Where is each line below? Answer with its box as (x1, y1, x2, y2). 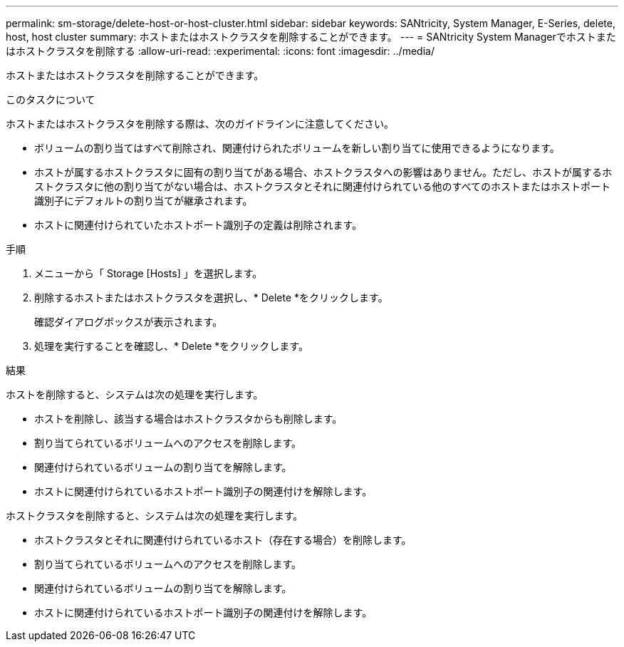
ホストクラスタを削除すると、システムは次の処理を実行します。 (6, 509, 303, 522)
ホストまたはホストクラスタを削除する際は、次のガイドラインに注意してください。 (6, 118, 394, 130)
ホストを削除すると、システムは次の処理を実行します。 (6, 388, 264, 400)
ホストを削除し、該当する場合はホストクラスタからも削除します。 (34, 413, 343, 425)
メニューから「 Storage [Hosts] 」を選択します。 (34, 267, 263, 279)
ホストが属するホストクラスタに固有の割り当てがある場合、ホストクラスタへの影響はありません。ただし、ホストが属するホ (34, 166, 613, 178)
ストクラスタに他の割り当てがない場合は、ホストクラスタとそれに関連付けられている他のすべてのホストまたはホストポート (34, 180, 611, 192)
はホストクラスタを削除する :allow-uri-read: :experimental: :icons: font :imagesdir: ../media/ (6, 45, 435, 57)
